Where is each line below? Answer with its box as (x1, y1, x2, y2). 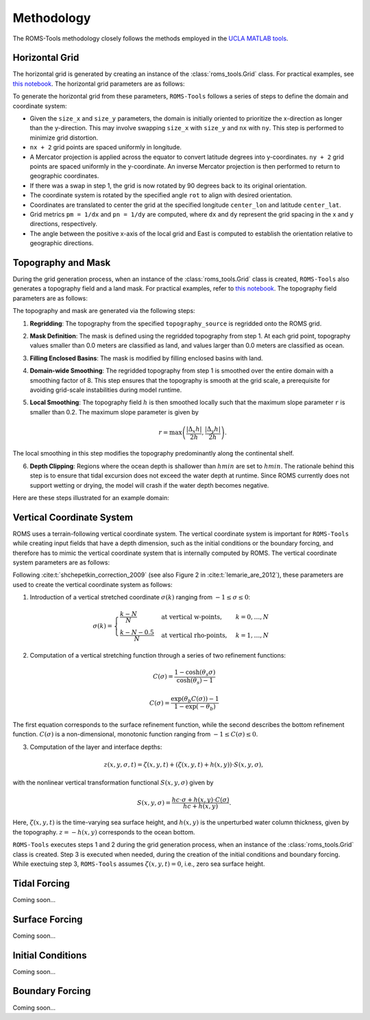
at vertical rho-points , (161, 631, 227, 639)
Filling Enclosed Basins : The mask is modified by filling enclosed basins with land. (29, 353, 263, 362)
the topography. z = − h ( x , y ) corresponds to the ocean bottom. (12, 828, 195, 836)
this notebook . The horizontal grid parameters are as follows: (12, 79, 185, 88)
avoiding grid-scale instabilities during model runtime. (29, 386, 182, 394)
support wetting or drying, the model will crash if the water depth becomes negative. (29, 481, 269, 489)
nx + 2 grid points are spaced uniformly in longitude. (29, 143, 182, 151)
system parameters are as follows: (12, 558, 110, 567)
